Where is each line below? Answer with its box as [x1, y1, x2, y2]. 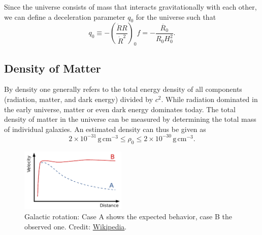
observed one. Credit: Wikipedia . [24, 221, 127, 231]
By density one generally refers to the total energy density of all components [4, 84, 242, 94]
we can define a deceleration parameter [4, 11, 125, 22]
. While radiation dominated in [161, 93, 258, 104]
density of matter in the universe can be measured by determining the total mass [4, 114, 256, 124]
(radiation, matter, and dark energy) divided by [4, 93, 153, 104]
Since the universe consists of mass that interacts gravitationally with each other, [4, 2, 257, 12]
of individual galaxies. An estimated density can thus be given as [4, 123, 206, 134]
